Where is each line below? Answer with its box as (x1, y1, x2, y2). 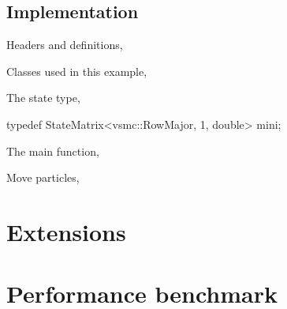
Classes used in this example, (6, 62, 147, 79)
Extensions (6, 215, 126, 247)
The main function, (6, 142, 99, 159)
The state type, (6, 89, 80, 106)
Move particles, (6, 169, 80, 186)
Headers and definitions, (6, 36, 123, 53)
